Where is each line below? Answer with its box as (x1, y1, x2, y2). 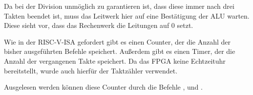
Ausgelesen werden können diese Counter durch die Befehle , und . (4, 82, 203, 92)
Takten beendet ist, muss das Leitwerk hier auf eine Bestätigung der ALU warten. (4, 10, 250, 21)
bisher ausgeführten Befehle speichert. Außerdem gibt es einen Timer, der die (4, 46, 235, 56)
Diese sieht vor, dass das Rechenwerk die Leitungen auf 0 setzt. (4, 20, 193, 30)
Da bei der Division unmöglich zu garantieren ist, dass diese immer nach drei (4, 1, 234, 11)
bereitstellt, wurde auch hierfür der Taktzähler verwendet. (4, 65, 178, 75)
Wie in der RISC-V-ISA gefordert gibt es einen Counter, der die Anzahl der (4, 36, 231, 47)
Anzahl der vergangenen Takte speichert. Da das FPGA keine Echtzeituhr (4, 55, 226, 66)
